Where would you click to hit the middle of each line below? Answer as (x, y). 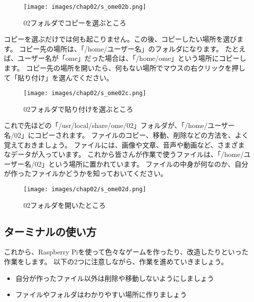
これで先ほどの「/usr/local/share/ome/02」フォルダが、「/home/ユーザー (119, 125)
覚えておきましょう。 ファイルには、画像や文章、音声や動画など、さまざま (124, 144)
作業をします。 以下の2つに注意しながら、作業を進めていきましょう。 (116, 262)
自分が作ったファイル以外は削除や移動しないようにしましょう (115, 278)
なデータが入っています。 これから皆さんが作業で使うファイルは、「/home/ (124, 154)
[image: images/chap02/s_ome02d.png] (85, 189)
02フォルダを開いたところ (65, 205)
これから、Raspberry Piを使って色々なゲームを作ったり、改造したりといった (126, 252)
